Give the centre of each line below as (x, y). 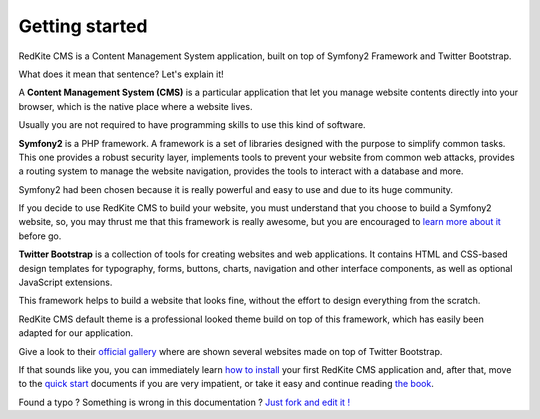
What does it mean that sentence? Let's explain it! (121, 74)
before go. (40, 236)
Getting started (83, 26)
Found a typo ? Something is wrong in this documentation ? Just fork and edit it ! (184, 402)
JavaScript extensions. (65, 282)
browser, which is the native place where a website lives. (135, 106)
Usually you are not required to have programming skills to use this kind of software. (192, 125)
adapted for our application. (76, 333)
